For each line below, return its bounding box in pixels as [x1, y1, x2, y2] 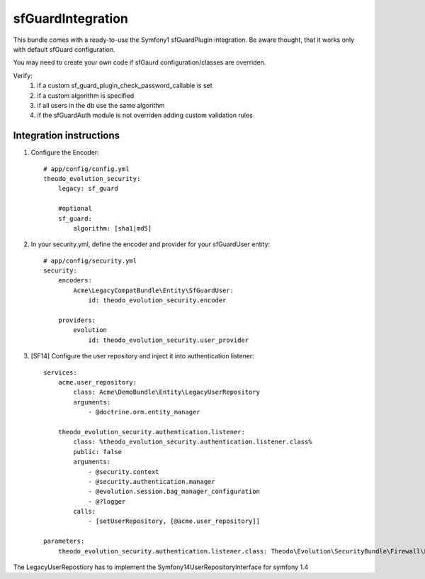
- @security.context [88, 468, 159, 475]
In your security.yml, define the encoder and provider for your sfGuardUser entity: [30, 240, 271, 248]
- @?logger [88, 497, 126, 505]
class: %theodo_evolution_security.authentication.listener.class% [73, 438, 312, 446]
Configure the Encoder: [30, 148, 99, 157]
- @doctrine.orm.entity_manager [88, 408, 201, 417]
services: [43, 368, 77, 376]
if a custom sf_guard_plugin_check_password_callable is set [37, 82, 212, 90]
